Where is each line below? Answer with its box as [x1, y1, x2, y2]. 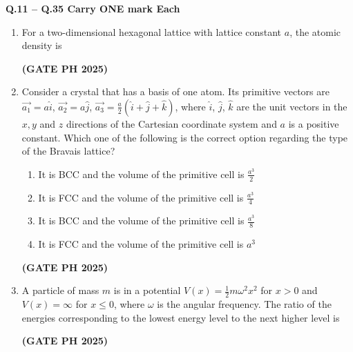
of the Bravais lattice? [21, 144, 115, 158]
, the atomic [289, 24, 341, 39]
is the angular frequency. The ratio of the [157, 297, 332, 311]
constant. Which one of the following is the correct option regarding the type [21, 130, 348, 144]
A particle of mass [21, 283, 99, 297]
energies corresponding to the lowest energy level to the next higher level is [21, 310, 340, 324]
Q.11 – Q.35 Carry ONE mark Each [6, 1, 180, 15]
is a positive [288, 116, 339, 130]
